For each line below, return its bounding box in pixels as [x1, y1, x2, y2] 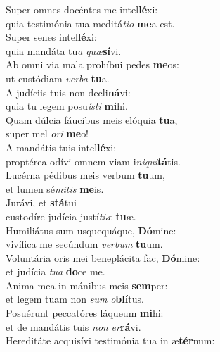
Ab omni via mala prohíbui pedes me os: [6, 57, 179, 72]
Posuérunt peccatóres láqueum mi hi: [6, 306, 164, 320]
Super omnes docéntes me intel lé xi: [6, 2, 158, 16]
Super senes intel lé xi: [6, 30, 97, 44]
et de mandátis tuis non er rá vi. [6, 319, 141, 334]
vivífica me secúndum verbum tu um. [6, 237, 163, 251]
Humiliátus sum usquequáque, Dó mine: [6, 222, 176, 237]
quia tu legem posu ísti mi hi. [6, 99, 128, 113]
